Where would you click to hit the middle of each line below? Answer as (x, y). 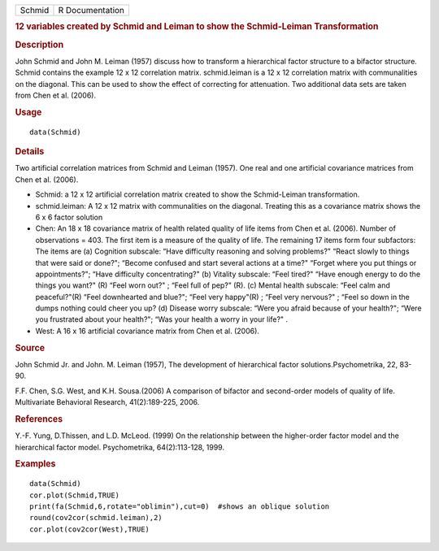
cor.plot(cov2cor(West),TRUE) (90, 529)
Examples (35, 464)
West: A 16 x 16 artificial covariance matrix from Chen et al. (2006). (148, 331)
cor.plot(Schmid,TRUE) (75, 495)
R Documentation (91, 10)
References (39, 419)
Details (30, 152)
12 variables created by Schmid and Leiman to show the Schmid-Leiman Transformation (197, 27)
